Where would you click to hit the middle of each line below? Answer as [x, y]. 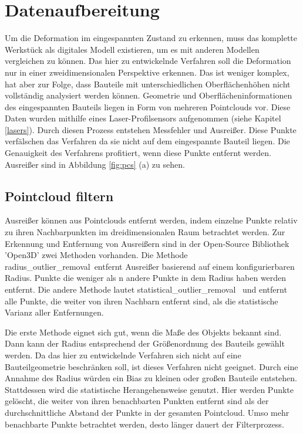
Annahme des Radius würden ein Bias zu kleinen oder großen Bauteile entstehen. [151, 378]
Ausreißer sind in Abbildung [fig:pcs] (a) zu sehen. [95, 164]
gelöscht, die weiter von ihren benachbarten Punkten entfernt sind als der [137, 401]
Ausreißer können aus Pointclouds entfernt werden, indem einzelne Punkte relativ [151, 220]
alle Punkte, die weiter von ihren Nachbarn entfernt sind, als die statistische [142, 301]
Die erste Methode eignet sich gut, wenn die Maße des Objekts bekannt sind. [143, 332]
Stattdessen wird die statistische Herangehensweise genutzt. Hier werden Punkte [149, 389]
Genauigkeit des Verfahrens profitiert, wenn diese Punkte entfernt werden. [138, 153]
